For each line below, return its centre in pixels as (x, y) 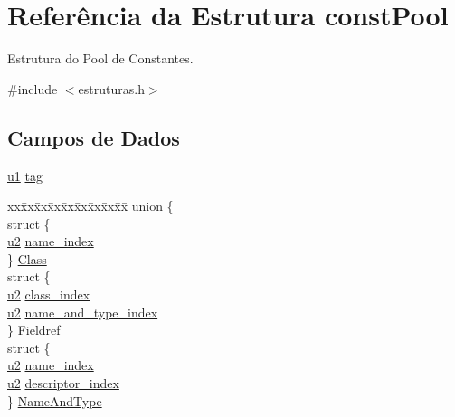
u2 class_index (49, 294)
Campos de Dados (94, 137)
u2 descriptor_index (63, 383)
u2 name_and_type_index (83, 312)
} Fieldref (34, 330)
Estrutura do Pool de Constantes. (100, 58)
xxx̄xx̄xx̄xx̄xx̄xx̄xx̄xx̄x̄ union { (90, 206)
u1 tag (25, 175)
